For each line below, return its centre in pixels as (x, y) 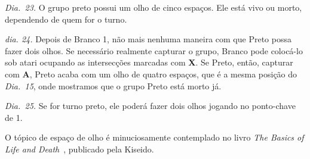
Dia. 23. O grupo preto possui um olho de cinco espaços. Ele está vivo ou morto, (154, 7)
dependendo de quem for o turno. (66, 19)
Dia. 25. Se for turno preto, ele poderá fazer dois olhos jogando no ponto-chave (150, 106)
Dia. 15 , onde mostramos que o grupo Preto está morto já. (113, 85)
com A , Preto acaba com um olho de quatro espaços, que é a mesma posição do (151, 74)
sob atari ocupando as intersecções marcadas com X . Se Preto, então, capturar (149, 62)
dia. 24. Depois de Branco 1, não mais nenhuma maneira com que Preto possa (148, 39)
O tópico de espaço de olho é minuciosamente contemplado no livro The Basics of (154, 137)
